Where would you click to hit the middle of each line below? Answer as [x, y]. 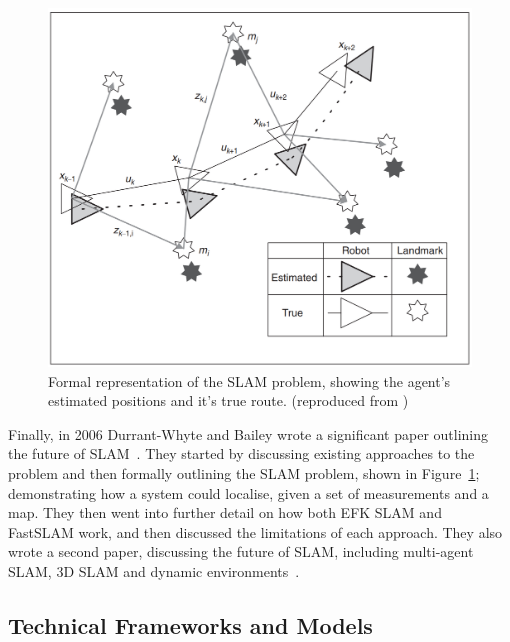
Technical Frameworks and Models [190, 624]
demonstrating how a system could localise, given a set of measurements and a [248, 492]
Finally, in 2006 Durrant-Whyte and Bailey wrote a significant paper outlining [248, 433]
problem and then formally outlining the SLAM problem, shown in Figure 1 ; [244, 472]
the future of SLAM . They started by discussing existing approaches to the [241, 453]
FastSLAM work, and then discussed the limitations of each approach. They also [255, 531]
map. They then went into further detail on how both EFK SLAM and [225, 512]
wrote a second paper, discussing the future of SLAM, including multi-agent [241, 551]
